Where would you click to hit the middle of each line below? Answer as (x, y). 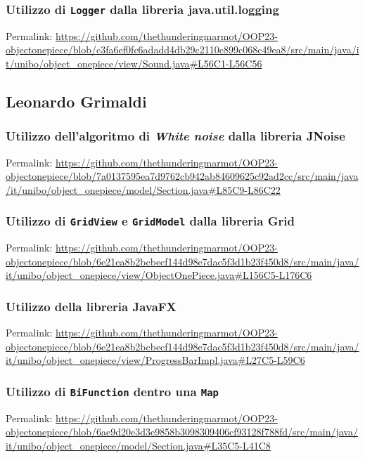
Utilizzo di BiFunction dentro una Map (112, 391)
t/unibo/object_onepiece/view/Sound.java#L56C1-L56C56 (134, 63)
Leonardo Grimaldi (76, 101)
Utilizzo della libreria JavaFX (91, 306)
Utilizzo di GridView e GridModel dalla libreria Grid (150, 221)
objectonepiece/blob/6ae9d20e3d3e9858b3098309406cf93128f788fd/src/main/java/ (182, 432)
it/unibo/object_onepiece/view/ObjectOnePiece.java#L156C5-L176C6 (159, 275)
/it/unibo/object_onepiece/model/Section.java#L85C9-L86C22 (143, 189)
